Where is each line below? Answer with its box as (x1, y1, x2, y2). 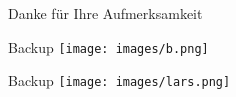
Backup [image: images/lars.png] (8, 70, 231, 91)
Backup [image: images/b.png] (8, 36, 209, 57)
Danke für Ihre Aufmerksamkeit (8, 3, 203, 23)
